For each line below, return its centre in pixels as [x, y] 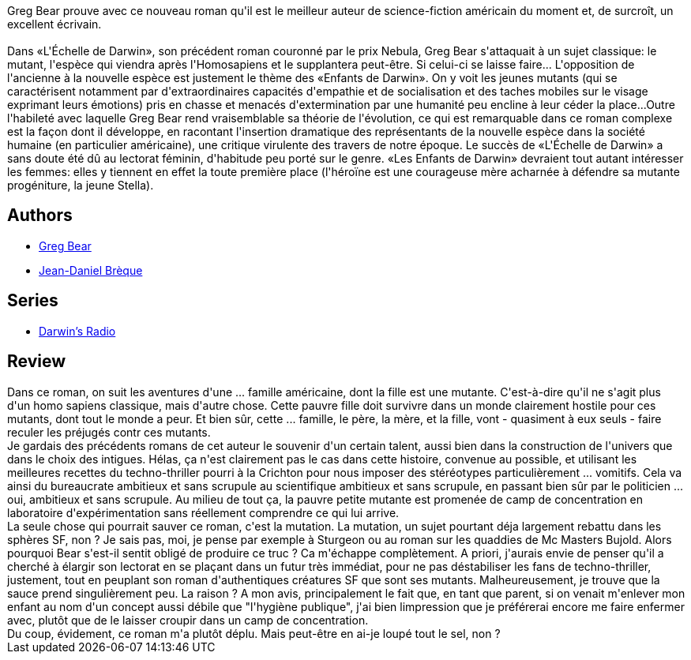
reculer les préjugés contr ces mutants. [109, 432]
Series [33, 301]
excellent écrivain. [54, 24]
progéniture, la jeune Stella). [81, 185]
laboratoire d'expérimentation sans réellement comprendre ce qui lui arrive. [203, 512]
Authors [40, 216]
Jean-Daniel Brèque [91, 270]
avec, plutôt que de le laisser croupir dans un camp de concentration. [188, 620]
